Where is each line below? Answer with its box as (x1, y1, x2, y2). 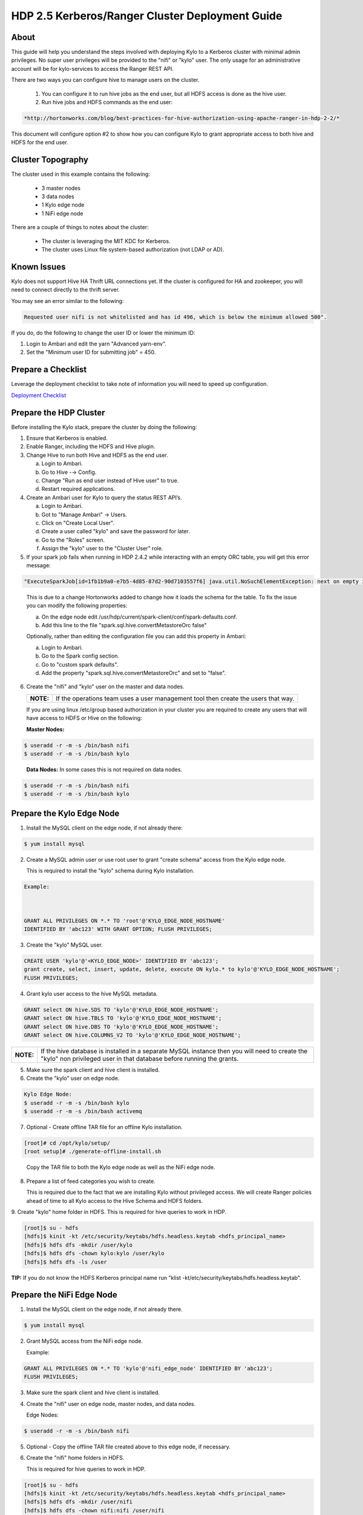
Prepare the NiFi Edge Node (11, 1290, 117, 1300)
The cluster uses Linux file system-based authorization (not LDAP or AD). (41, 246, 224, 253)
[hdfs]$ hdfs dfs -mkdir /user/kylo (24, 1241, 133, 1248)
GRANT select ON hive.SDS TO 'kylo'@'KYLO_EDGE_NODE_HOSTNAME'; (24, 1006, 219, 1013)
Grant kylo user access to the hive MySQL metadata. (26, 990, 158, 997)
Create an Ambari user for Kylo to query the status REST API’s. (26, 494, 182, 501)
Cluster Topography (11, 155, 89, 165)
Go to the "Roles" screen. (41, 536, 105, 544)
